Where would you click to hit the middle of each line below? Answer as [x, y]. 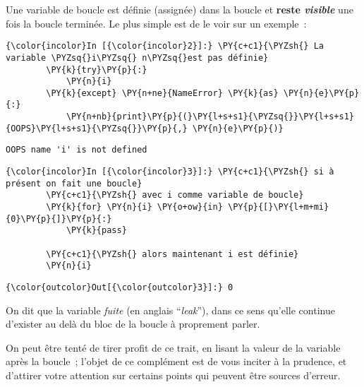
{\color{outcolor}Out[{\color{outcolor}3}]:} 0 [120, 287]
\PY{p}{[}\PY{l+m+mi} [278, 207]
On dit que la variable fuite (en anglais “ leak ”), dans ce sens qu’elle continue [170, 310]
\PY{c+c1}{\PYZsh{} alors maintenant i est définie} [172, 254]
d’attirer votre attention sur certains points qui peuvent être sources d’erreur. [173, 375]
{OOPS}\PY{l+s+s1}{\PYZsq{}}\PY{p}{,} [97, 128]
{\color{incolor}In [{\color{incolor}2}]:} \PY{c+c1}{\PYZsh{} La [165, 46]
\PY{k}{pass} [96, 231]
